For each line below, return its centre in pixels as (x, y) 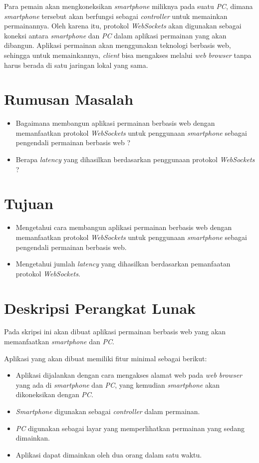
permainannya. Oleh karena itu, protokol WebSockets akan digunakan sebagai (123, 26)
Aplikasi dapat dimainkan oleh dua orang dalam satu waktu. (109, 454)
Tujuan (29, 203)
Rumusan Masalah (69, 99)
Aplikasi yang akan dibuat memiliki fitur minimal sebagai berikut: (106, 358)
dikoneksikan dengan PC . (54, 394)
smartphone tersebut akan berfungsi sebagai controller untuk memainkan (116, 16)
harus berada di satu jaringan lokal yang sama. (76, 65)
